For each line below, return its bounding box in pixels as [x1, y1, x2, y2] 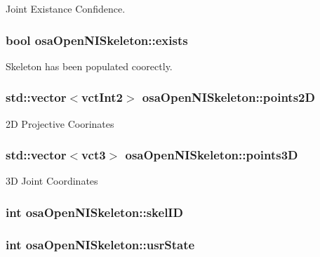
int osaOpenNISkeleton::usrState [6, 235, 195, 253]
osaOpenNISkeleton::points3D [125, 146, 298, 164]
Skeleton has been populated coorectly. [6, 58, 173, 73]
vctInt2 [81, 88, 123, 106]
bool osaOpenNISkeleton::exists [6, 31, 188, 48]
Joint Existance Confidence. [6, 1, 126, 15]
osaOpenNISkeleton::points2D [142, 88, 315, 106]
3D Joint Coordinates [6, 173, 98, 188]
